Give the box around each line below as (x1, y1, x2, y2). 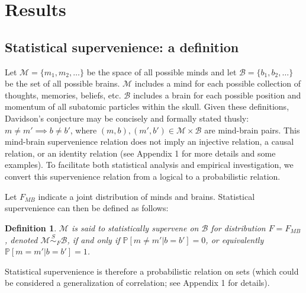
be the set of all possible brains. (5, 77, 120, 90)
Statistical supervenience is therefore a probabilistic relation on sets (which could (5, 265, 299, 277)
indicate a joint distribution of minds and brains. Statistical (38, 190, 255, 202)
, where (70, 123, 97, 136)
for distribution (211, 221, 266, 234)
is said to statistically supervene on (71, 221, 199, 234)
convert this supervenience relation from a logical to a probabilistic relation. (5, 170, 281, 182)
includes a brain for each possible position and (133, 88, 301, 101)
